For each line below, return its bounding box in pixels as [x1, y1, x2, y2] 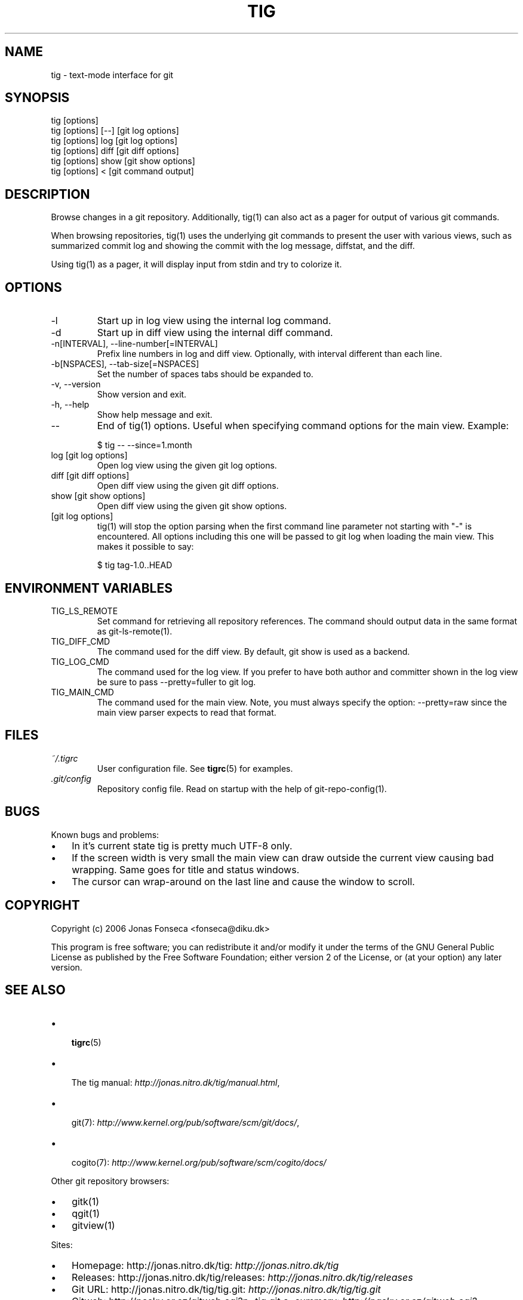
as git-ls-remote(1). [97, 626, 173, 636]
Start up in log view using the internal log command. [97, 315, 331, 327]
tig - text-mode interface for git [51, 69, 174, 80]
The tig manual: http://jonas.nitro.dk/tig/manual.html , [71, 1077, 280, 1088]
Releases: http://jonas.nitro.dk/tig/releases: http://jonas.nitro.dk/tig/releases [72, 1271, 413, 1284]
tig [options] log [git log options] [51, 135, 178, 146]
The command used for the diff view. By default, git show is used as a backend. [97, 646, 410, 657]
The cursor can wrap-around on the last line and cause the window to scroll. [72, 875, 415, 888]
